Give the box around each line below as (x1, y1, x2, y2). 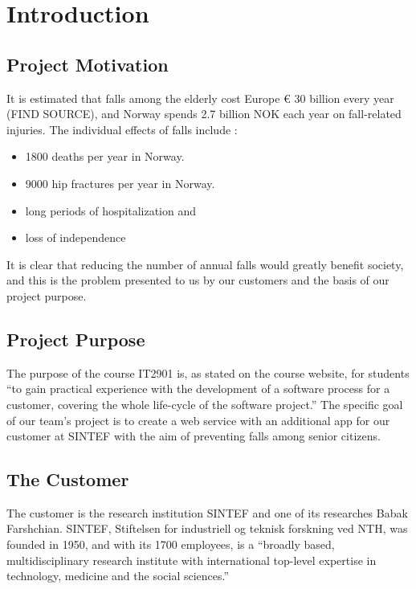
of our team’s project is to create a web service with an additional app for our (6, 411, 390, 428)
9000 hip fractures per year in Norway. (25, 174, 215, 191)
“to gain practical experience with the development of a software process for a (6, 380, 390, 397)
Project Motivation (6, 51, 169, 76)
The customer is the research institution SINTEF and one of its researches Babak (6, 504, 408, 521)
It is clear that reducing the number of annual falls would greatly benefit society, (6, 256, 404, 272)
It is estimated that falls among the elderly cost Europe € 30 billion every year (6, 89, 394, 106)
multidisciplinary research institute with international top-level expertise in (6, 551, 377, 568)
